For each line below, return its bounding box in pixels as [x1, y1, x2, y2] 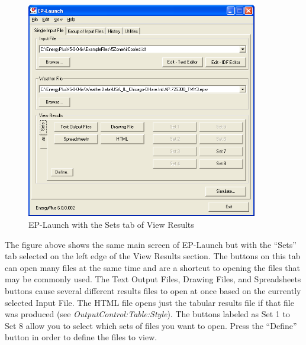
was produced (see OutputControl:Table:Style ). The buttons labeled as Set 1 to [5, 308, 290, 320]
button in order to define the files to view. [5, 331, 157, 343]
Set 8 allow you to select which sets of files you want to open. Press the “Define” [5, 319, 297, 331]
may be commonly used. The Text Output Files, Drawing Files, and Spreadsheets [5, 273, 301, 285]
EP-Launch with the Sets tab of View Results [28, 218, 194, 231]
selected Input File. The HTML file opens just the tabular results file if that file [5, 296, 294, 308]
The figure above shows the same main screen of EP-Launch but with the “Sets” [5, 238, 297, 250]
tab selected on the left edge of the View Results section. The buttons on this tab [5, 250, 301, 262]
